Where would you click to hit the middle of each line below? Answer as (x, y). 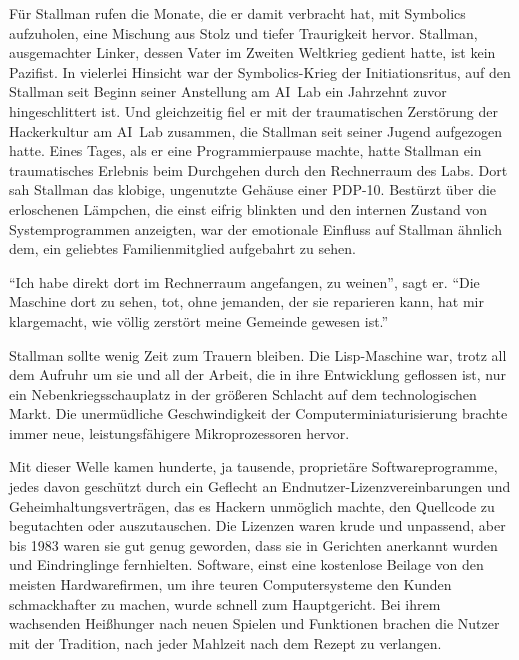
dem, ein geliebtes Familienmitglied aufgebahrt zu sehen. (182, 248)
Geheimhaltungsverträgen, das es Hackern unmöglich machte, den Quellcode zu (252, 505)
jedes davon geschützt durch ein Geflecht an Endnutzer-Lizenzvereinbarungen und (260, 486)
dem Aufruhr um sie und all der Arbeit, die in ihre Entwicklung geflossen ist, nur (257, 374)
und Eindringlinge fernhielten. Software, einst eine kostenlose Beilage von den (246, 564)
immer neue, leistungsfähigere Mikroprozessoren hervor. (179, 432)
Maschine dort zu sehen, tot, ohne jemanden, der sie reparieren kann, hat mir (246, 301)
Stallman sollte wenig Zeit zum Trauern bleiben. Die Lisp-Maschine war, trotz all (258, 354)
